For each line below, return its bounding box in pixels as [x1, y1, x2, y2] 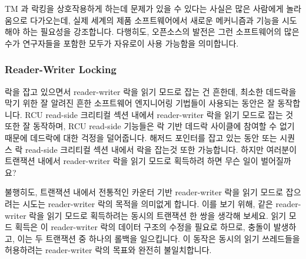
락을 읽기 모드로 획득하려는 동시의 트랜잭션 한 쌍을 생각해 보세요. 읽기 [29, 209, 287, 221]
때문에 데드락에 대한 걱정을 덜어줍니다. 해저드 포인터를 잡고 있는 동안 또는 [5, 131, 277, 143]
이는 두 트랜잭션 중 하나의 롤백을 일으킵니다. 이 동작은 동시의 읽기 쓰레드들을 [17, 232, 300, 244]
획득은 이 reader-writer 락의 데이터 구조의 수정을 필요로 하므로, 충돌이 [15, 221, 271, 233]
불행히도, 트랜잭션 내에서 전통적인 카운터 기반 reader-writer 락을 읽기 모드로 [5, 186, 284, 198]
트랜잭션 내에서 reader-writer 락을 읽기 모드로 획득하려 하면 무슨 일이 [5, 155, 258, 167]
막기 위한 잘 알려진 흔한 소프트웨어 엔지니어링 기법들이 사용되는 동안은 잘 [5, 97, 275, 109]
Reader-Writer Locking [5, 62, 117, 77]
